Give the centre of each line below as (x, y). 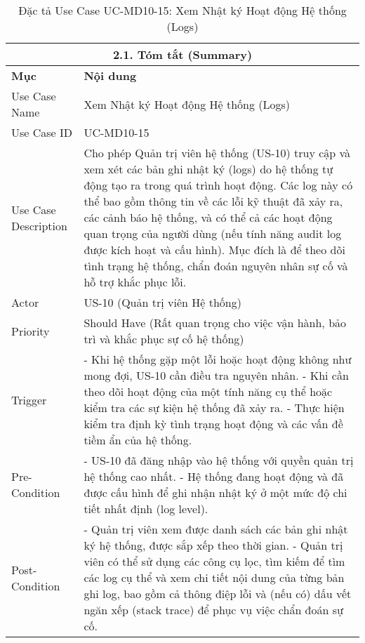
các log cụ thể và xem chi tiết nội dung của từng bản (214, 577)
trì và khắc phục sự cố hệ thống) (164, 339)
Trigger (29, 399)
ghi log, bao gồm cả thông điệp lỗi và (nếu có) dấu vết (218, 594)
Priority (31, 331)
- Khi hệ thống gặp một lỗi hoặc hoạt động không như (218, 359)
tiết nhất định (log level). (146, 509)
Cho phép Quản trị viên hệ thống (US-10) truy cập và (217, 153)
